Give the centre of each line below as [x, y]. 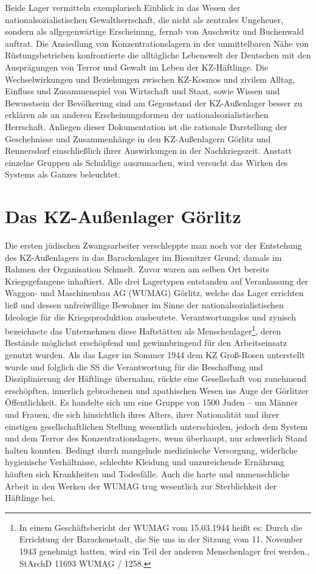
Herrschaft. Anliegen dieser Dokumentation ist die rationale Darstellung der [146, 126]
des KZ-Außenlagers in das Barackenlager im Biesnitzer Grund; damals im [143, 257]
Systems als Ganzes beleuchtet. [63, 174]
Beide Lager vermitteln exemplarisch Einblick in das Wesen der [123, 7]
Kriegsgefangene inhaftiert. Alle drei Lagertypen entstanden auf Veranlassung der [157, 281]
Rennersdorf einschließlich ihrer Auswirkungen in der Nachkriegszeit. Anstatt [149, 150]
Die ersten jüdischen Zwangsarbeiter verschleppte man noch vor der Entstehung [153, 245]
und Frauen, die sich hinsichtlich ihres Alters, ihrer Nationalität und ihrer [142, 414]
